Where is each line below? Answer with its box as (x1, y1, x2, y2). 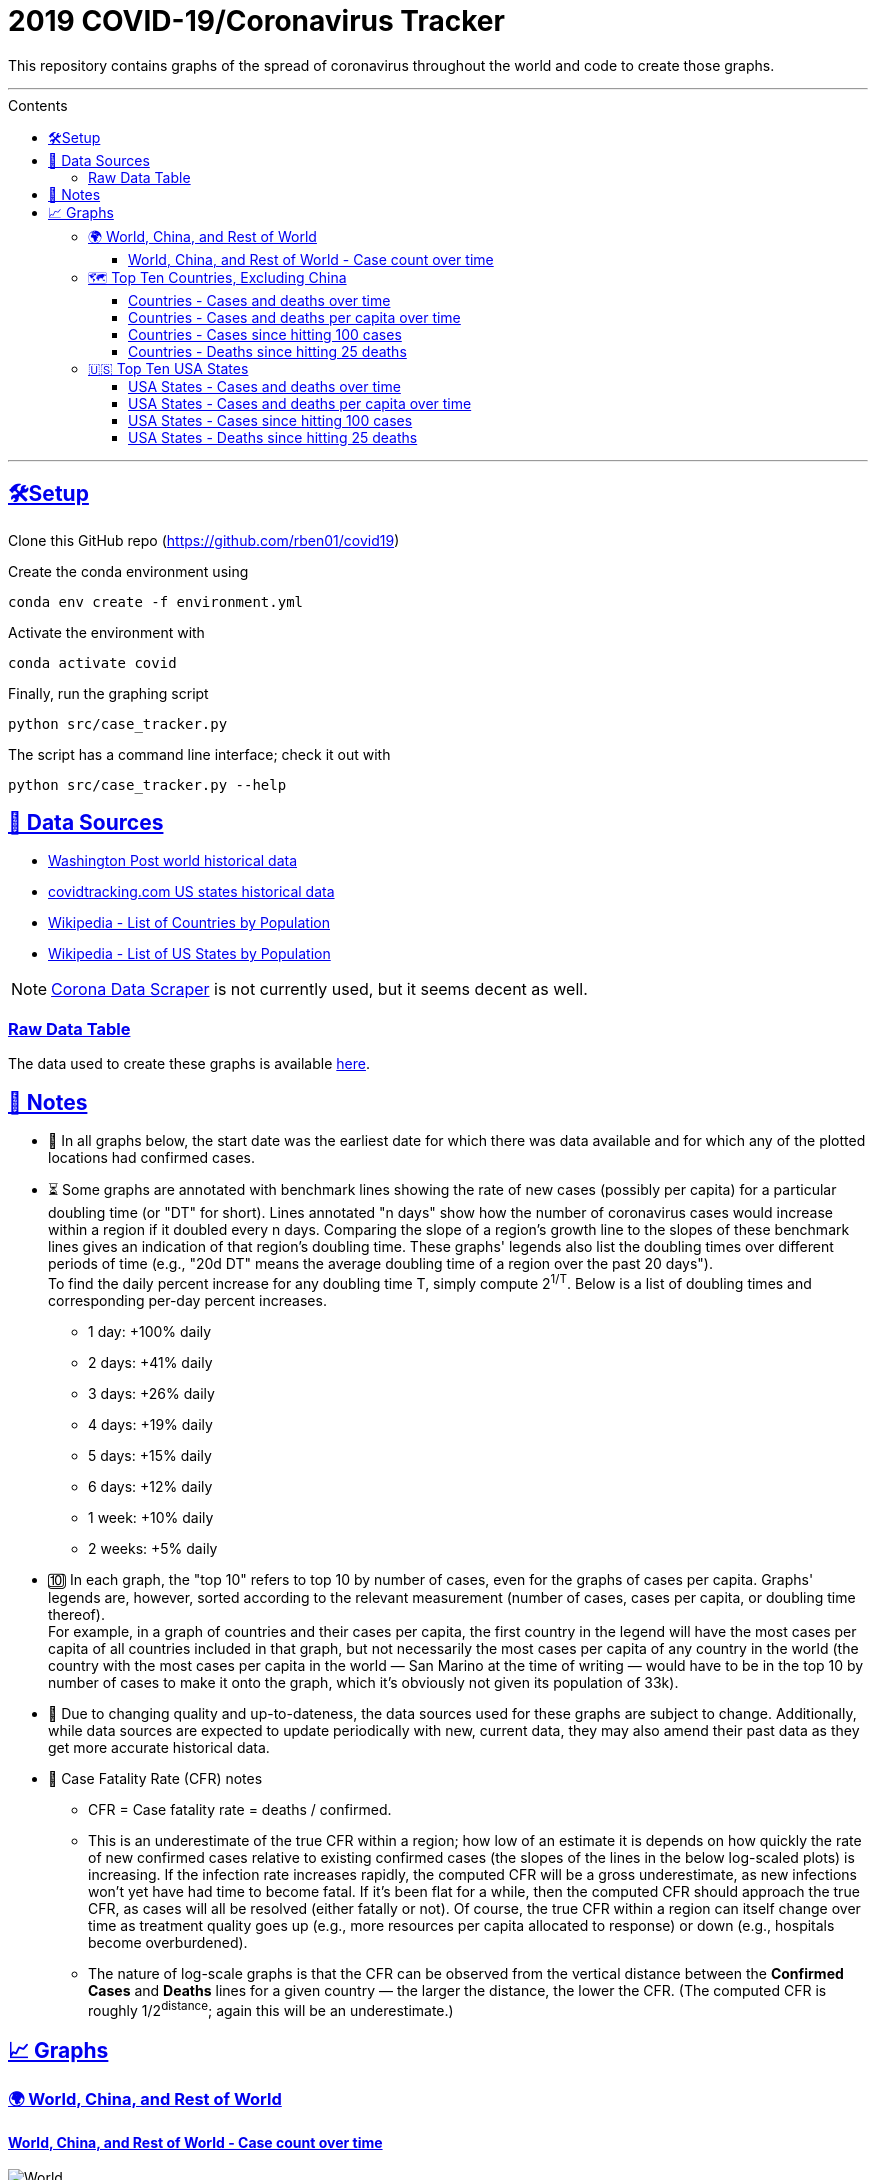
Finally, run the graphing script (8, 684, 209, 702)
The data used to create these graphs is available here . (8, 1055, 370, 1073)
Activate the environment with (8, 623, 205, 641)
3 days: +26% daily (88, 1384, 215, 1402)
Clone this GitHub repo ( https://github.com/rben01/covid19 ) (8, 531, 400, 549)
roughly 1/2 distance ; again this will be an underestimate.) (88, 1998, 454, 2019)
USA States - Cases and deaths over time (128, 377, 401, 395)
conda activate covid (8, 654, 177, 671)
